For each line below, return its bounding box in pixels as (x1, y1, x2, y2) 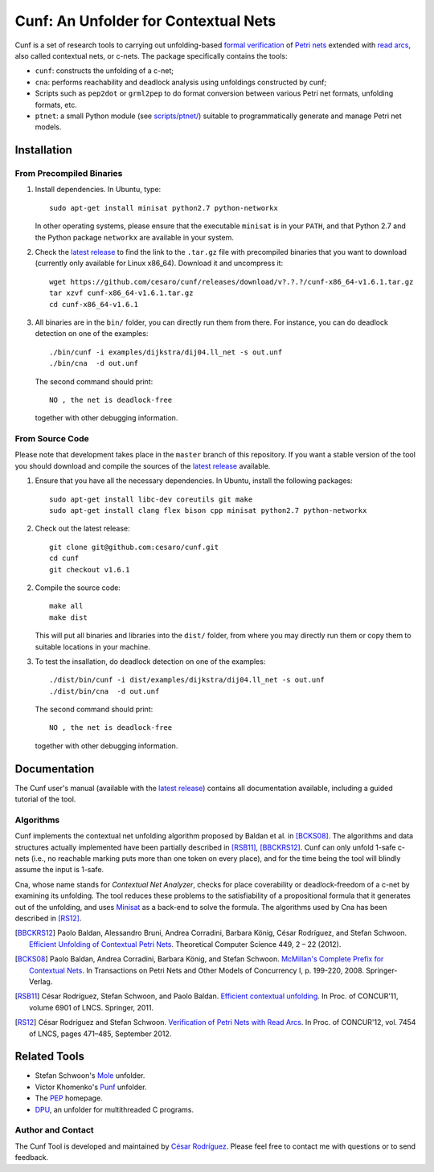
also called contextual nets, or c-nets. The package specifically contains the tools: (14, 51, 288, 60)
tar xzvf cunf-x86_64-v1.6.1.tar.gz (49, 289, 194, 297)
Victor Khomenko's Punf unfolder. (35, 1082, 147, 1092)
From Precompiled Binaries (14, 168, 123, 179)
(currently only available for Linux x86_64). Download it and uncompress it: (35, 258, 284, 268)
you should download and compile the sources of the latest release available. (14, 461, 271, 470)
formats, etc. (35, 100, 78, 109)
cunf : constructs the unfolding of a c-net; (35, 66, 174, 76)
